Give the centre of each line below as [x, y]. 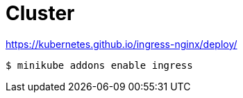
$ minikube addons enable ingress [99, 65]
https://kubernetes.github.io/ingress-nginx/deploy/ [121, 44]
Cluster [40, 13]
